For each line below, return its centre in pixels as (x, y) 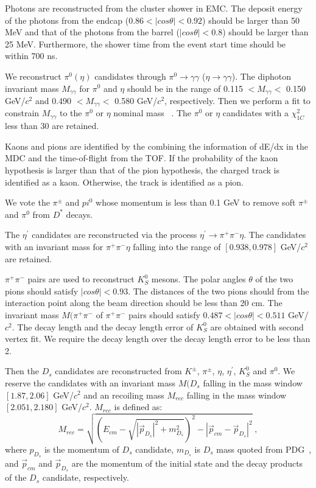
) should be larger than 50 (251, 20)
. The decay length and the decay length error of (103, 326)
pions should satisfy (42, 291)
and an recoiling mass (124, 395)
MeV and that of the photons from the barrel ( (92, 32)
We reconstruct (33, 76)
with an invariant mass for (54, 247)
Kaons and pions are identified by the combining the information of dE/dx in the (156, 146)
